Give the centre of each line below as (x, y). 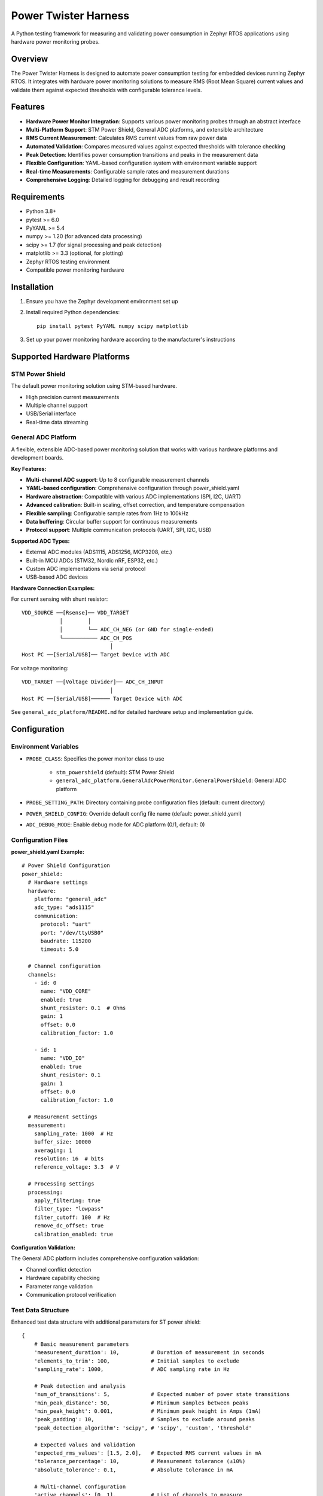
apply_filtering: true (67, 1201)
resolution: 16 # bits (69, 1159)
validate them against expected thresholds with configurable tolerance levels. (106, 90)
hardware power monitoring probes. (55, 41)
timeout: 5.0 (60, 949)
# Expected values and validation (85, 1445)
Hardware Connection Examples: (53, 588)
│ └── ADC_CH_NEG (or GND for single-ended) (137, 630)
